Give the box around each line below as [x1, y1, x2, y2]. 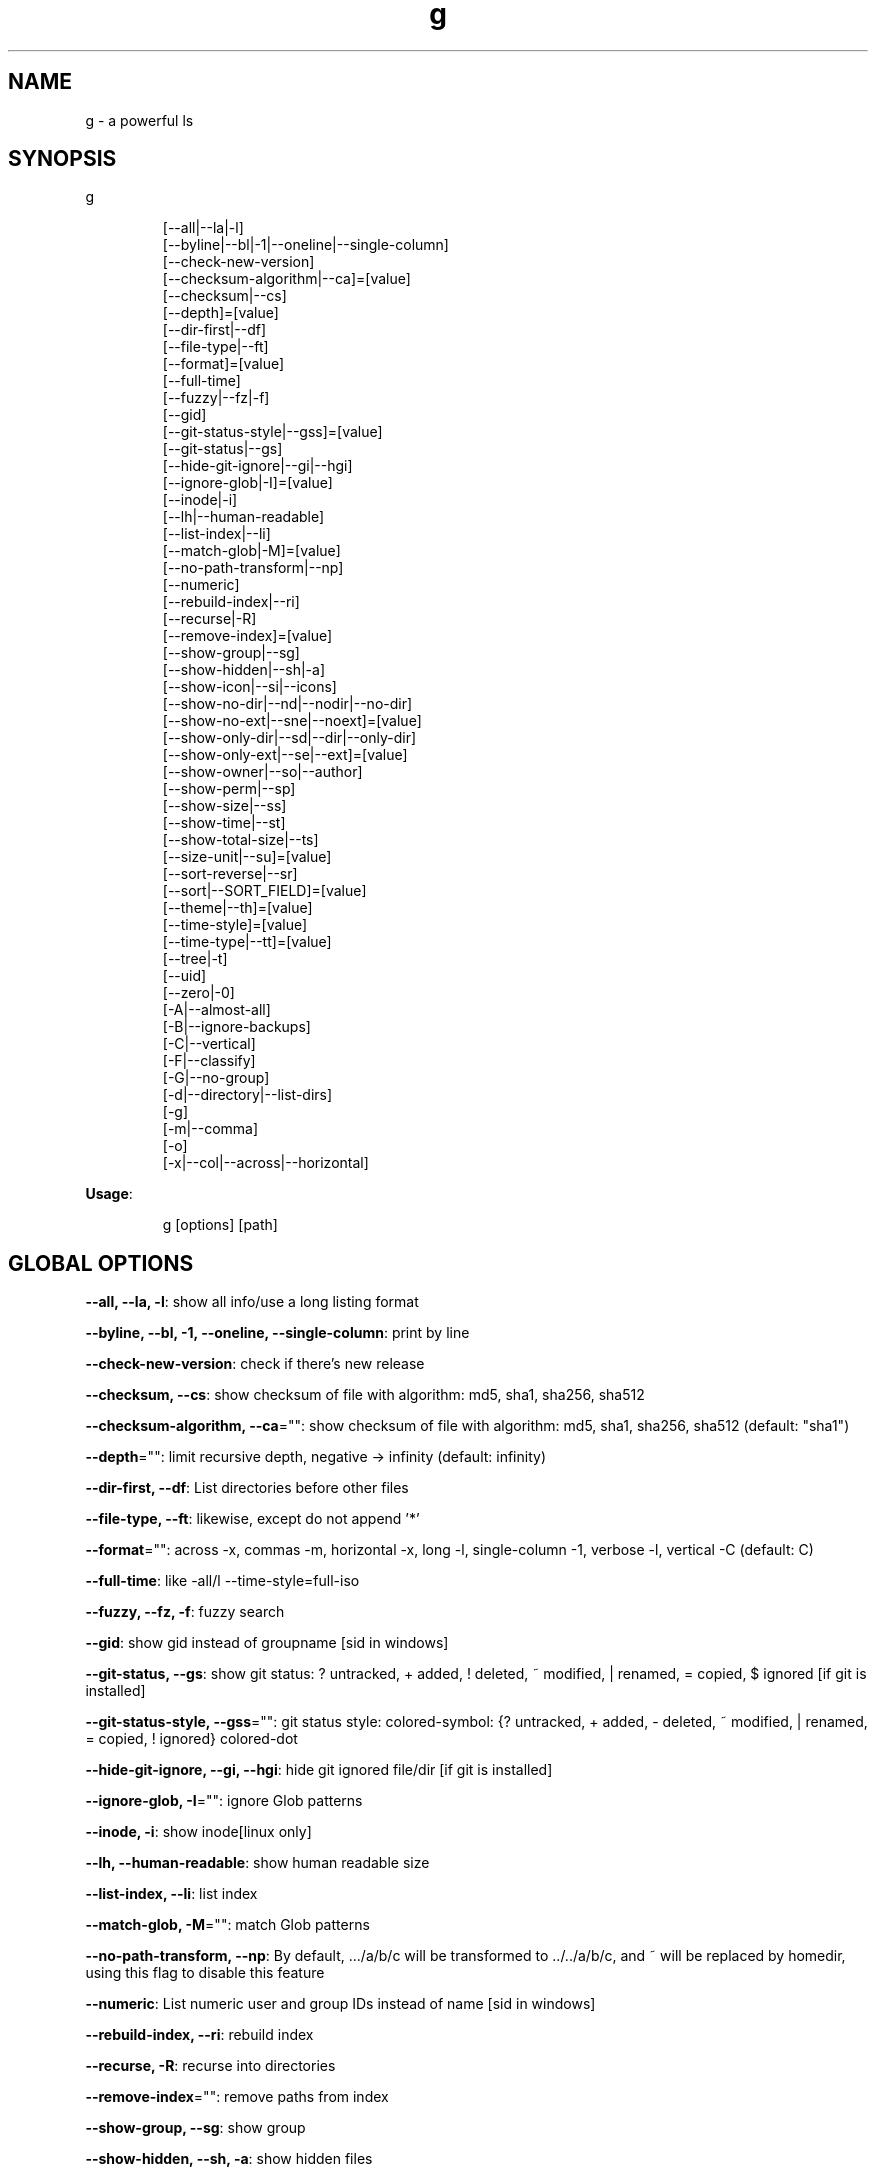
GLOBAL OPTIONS [8, 1250, 194, 1276]
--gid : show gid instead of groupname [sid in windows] [85, 1634, 449, 1652]
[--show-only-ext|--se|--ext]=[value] [162, 746, 408, 764]
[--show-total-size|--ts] [162, 831, 319, 849]
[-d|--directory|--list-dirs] [162, 1086, 333, 1104]
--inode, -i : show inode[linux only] [85, 1823, 312, 1841]
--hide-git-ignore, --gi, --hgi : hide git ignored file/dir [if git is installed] [85, 1761, 553, 1779]
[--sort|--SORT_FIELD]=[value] [162, 882, 367, 900]
